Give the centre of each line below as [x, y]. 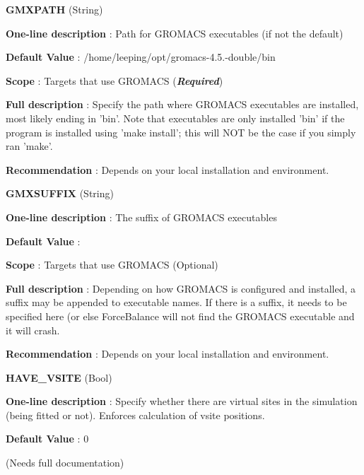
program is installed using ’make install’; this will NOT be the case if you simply [181, 132]
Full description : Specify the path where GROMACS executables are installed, [182, 104]
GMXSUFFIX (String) [60, 193]
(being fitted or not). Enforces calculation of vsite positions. [135, 415]
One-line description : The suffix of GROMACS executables [141, 217]
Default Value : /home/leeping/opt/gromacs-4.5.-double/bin [141, 57]
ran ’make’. [29, 146]
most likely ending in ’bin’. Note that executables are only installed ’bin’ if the [175, 118]
